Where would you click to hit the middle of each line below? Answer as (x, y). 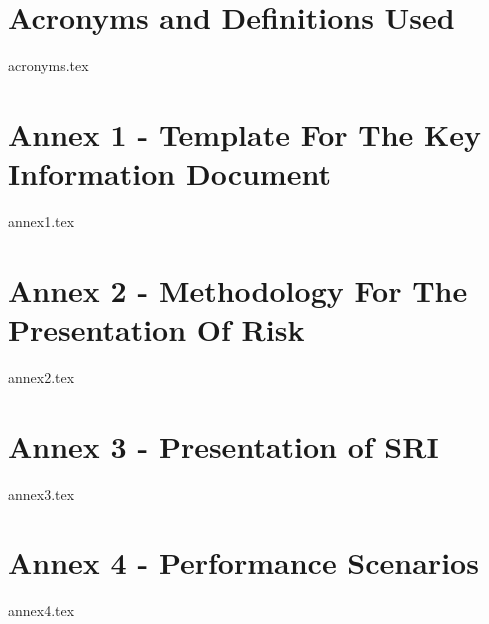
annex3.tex (41, 493)
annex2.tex (41, 376)
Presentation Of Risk (156, 329)
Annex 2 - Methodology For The (238, 289)
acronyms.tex (48, 65)
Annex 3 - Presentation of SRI (223, 445)
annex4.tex (41, 610)
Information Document (169, 173)
